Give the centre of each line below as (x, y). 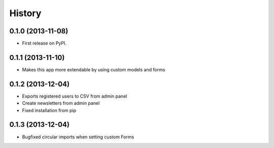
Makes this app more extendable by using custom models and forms (94, 69)
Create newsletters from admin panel (61, 103)
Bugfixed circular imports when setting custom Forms (78, 137)
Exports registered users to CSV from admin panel (75, 96)
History (25, 13)
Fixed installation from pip (49, 110)
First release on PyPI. (44, 43)
